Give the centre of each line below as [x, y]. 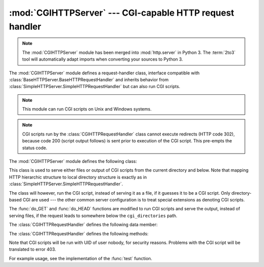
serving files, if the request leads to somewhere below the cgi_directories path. [93, 216]
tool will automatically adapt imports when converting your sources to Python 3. [103, 59]
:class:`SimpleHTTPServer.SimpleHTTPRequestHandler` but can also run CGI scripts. [95, 87]
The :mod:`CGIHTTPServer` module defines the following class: [73, 161]
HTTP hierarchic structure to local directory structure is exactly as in [78, 177]
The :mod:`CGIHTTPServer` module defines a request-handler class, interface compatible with [104, 73]
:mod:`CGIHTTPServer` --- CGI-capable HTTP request [121, 13]
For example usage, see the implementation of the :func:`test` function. [81, 258]
